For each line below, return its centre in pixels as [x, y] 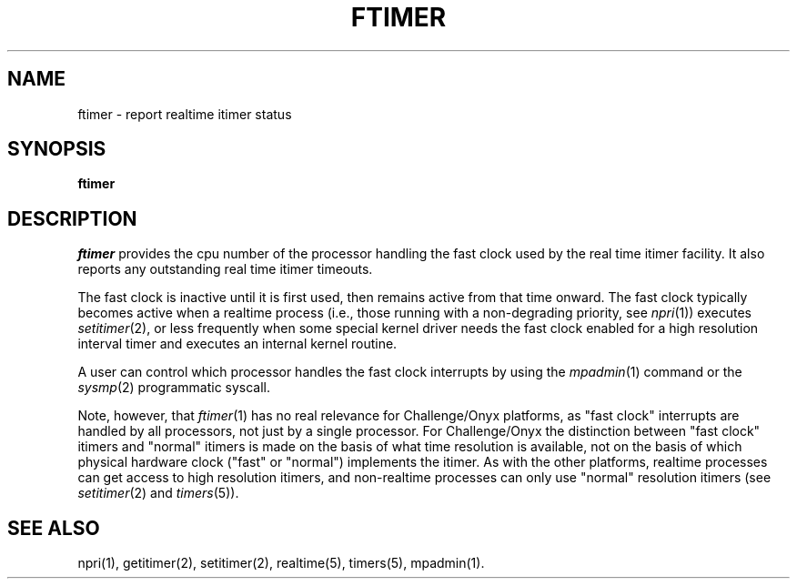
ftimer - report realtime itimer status [185, 114]
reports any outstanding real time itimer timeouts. [225, 269]
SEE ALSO [54, 528]
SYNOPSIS [57, 149]
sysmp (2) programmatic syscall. [174, 388]
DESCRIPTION [72, 218]
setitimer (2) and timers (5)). [158, 493]
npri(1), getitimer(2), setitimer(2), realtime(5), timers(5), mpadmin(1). [281, 563]
